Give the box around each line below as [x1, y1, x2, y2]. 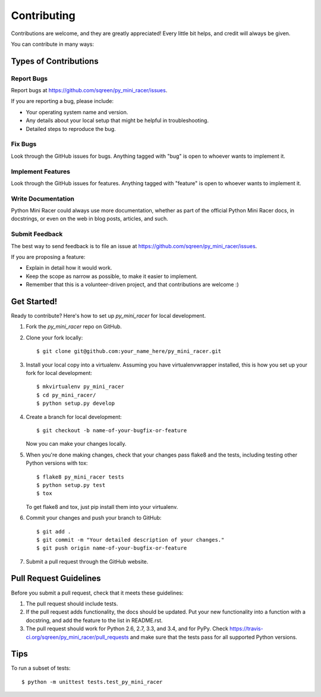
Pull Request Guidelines [11, 573, 101, 583]
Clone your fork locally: [26, 334, 83, 341]
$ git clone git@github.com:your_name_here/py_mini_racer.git [36, 348, 222, 355]
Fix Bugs [11, 140, 37, 148]
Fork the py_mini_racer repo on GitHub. [26, 323, 122, 330]
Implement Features [11, 167, 71, 176]
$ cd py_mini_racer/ [36, 392, 96, 398]
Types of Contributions [11, 56, 99, 66]
